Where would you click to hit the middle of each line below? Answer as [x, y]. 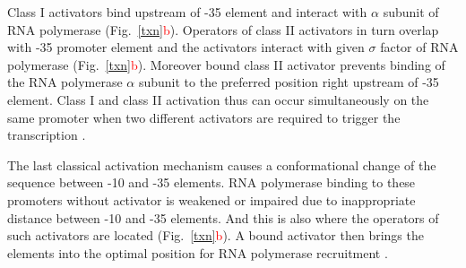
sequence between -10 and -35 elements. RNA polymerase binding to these [211, 182]
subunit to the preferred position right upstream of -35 [289, 82]
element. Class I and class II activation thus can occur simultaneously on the [218, 99]
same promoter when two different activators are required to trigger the [204, 117]
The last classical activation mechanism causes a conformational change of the [222, 164]
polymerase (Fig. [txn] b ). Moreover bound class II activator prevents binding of [226, 64]
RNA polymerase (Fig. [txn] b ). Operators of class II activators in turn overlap [223, 29]
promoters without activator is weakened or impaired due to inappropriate [211, 199]
